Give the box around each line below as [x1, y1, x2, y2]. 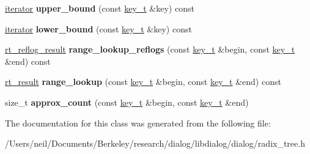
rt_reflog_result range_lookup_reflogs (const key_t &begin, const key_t [5, 43, 295, 56]
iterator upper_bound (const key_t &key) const [5, 2, 194, 14]
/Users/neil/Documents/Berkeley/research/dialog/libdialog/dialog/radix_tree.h [5, 137, 305, 150]
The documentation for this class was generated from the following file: [5, 116, 271, 129]
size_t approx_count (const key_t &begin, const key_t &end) [5, 95, 249, 108]
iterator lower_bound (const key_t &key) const [5, 22, 192, 35]
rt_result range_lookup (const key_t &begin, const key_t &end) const [5, 75, 281, 88]
